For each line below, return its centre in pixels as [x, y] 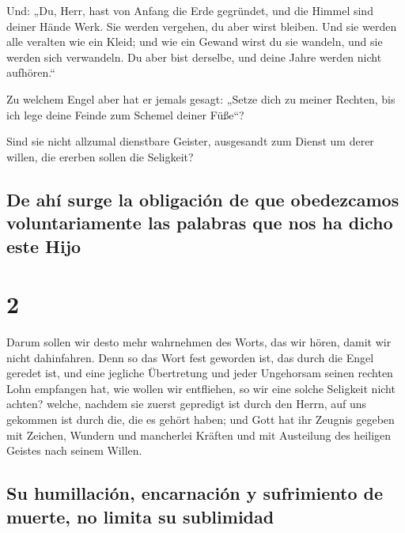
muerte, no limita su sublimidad [140, 516]
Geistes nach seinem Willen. [74, 450]
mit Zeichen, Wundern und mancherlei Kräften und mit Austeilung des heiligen [199, 435]
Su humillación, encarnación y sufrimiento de [195, 493]
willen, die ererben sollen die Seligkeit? [100, 156]
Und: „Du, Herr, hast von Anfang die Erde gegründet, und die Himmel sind [190, 10]
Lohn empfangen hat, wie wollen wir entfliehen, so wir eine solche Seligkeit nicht [201, 388]
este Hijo [44, 246]
